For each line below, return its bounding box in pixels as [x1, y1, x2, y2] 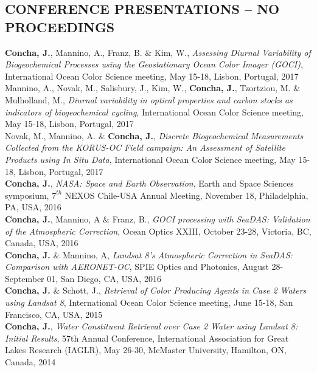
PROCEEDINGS [5, 17, 115, 36]
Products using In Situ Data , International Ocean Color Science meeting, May [5, 153, 296, 165]
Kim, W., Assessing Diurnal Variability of [154, 46, 311, 58]
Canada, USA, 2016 [5, 236, 78, 249]
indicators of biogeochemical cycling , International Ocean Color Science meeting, [5, 105, 304, 118]
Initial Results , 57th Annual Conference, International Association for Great [5, 331, 289, 344]
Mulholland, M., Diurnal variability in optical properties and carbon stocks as [5, 93, 293, 106]
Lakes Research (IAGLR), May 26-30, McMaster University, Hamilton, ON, [5, 343, 287, 356]
